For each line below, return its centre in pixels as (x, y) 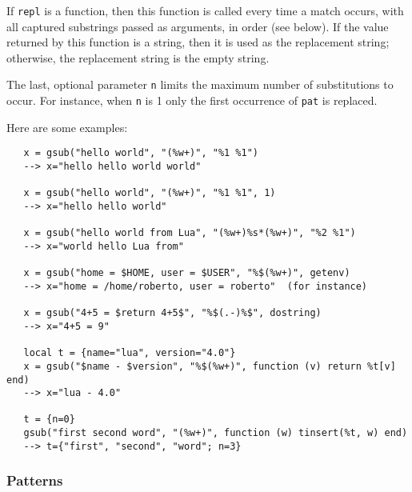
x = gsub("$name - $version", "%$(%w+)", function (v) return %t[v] (210, 366)
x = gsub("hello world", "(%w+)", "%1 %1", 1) (150, 193)
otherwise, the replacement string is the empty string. (138, 57)
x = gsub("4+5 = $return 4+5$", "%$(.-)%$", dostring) (172, 313)
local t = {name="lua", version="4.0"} (130, 353)
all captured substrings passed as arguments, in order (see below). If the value (198, 26)
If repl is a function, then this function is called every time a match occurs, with (205, 10)
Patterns (35, 480)
